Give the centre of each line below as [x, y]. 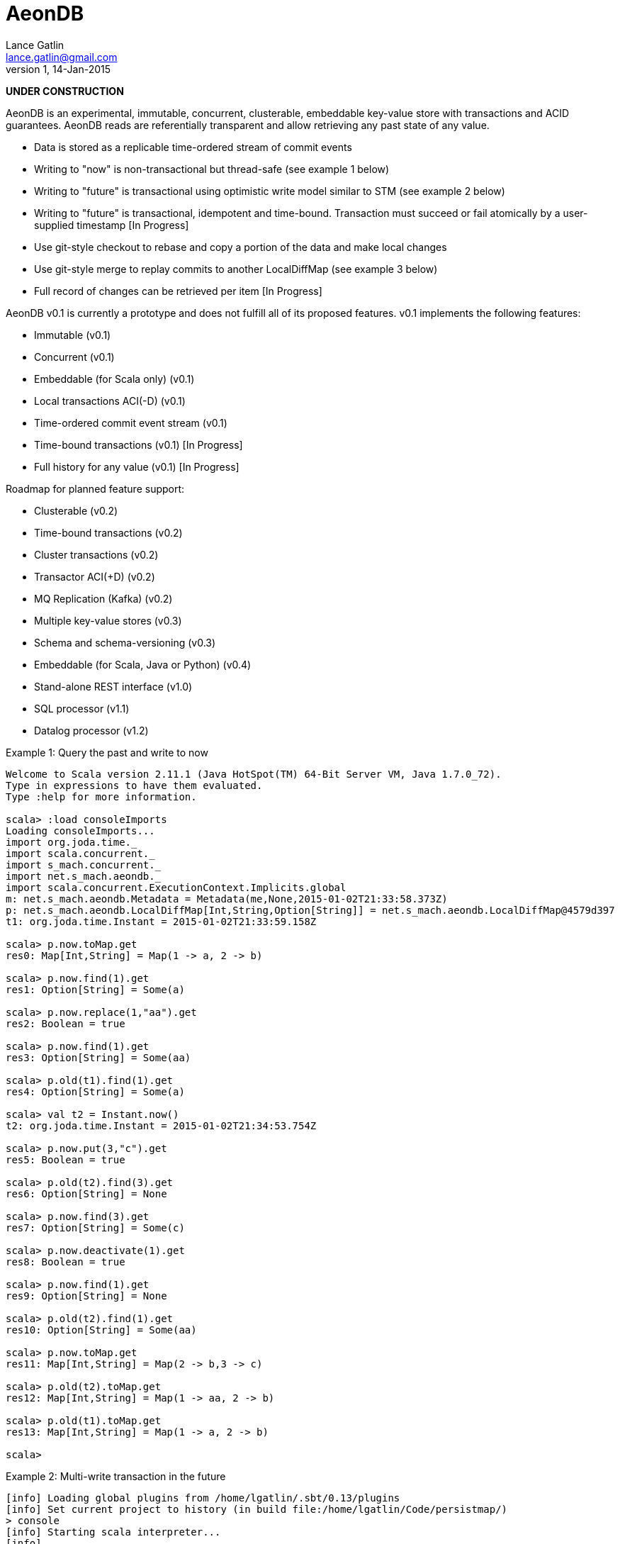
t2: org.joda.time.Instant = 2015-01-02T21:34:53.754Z [161, 1125]
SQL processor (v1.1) [82, 708]
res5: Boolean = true [66, 1159]
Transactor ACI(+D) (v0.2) [95, 576]
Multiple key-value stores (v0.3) [108, 620]
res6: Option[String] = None [86, 1193]
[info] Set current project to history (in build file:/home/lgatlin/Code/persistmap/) [257, 1509]
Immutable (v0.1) [73, 335]
